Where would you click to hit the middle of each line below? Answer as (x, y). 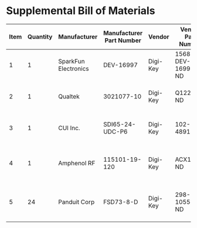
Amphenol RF (77, 163)
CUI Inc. (69, 128)
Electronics (74, 69)
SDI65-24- (120, 124)
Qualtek (69, 96)
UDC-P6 (116, 131)
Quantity (40, 36)
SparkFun (72, 61)
